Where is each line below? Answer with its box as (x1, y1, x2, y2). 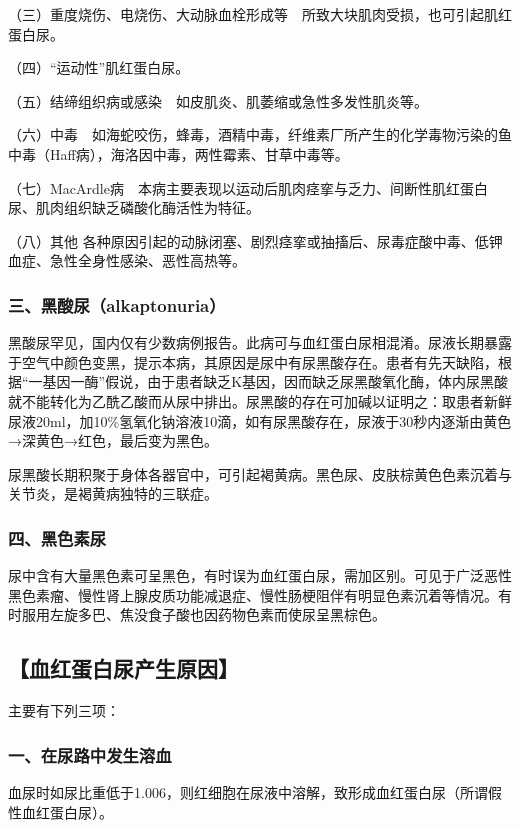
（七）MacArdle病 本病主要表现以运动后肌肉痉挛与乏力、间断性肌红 (8, 177, 460, 198)
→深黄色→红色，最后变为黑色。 (8, 430, 218, 451)
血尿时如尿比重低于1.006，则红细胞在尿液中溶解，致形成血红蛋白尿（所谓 (8, 781, 488, 802)
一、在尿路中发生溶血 (8, 742, 172, 767)
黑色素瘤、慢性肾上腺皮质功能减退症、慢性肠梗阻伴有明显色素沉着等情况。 (8, 584, 498, 605)
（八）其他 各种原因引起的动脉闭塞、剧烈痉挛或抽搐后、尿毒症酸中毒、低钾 (8, 230, 503, 251)
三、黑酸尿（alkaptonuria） (8, 292, 226, 317)
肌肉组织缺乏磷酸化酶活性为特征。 (35, 197, 260, 218)
